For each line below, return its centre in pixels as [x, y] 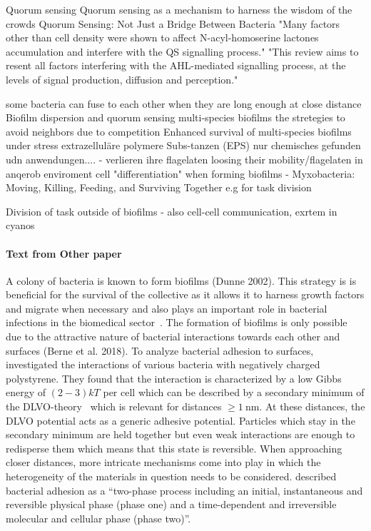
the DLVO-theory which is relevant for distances [114, 406]
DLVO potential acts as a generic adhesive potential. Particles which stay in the [181, 420]
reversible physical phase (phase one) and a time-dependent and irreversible [171, 504]
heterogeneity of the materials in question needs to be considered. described [171, 476]
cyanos [20, 225]
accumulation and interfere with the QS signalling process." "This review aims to [182, 51]
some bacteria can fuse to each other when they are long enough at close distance [184, 103]
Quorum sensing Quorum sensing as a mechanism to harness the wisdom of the [179, 9]
